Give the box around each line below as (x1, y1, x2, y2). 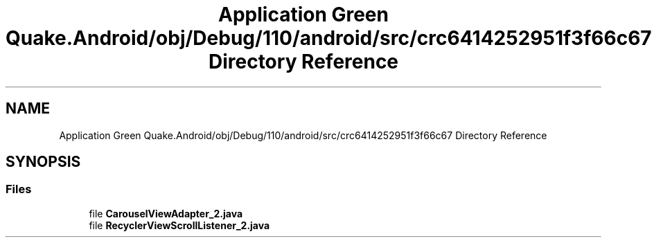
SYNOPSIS (6, 153, 81, 171)
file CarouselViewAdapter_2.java (89, 207, 243, 219)
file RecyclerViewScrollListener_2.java (89, 219, 270, 231)
